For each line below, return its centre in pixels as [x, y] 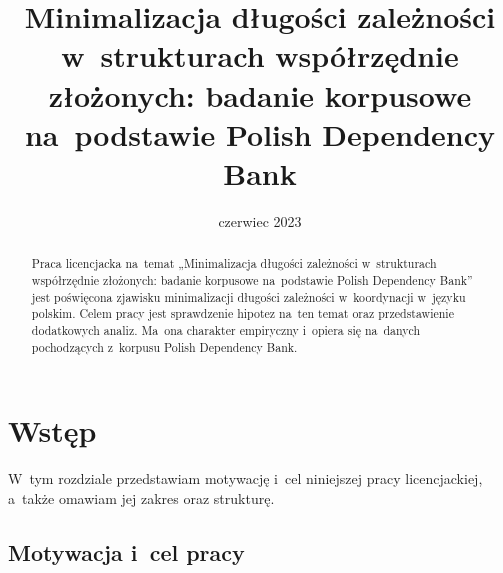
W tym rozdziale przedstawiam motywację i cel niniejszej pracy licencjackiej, [245, 478]
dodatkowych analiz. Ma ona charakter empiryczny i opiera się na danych [226, 329]
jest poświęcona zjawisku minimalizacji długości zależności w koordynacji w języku [248, 296]
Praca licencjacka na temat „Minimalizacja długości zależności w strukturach [234, 263]
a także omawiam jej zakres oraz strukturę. [141, 497]
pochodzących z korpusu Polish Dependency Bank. [164, 346]
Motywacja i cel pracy [126, 551]
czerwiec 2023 [260, 220]
